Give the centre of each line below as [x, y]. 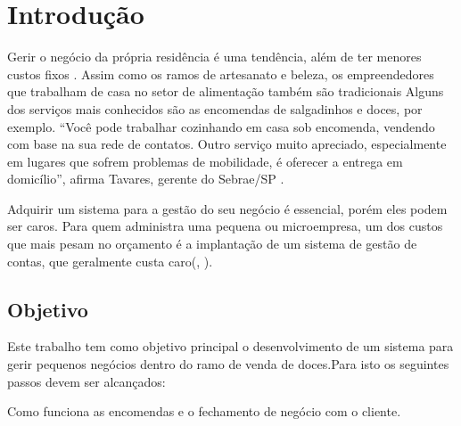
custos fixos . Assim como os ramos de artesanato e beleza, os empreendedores [221, 74]
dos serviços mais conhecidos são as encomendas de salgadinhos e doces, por [215, 108]
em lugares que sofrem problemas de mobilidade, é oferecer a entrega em [205, 161]
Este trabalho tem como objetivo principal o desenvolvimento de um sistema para [230, 346]
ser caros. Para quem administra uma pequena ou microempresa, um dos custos [225, 226]
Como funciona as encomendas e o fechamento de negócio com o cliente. [204, 411]
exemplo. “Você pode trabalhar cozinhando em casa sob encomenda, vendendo [221, 126]
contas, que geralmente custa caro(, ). [110, 261]
